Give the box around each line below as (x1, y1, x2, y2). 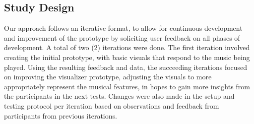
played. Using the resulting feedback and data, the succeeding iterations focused (4, 62, 248, 72)
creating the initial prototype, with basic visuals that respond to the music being (4, 52, 250, 62)
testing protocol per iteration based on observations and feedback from (4, 100, 219, 111)
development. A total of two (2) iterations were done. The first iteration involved (4, 42, 250, 53)
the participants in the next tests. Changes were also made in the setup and (4, 91, 235, 101)
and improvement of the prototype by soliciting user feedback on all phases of (4, 32, 240, 43)
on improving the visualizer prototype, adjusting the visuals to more (4, 71, 212, 82)
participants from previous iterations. (4, 110, 117, 121)
